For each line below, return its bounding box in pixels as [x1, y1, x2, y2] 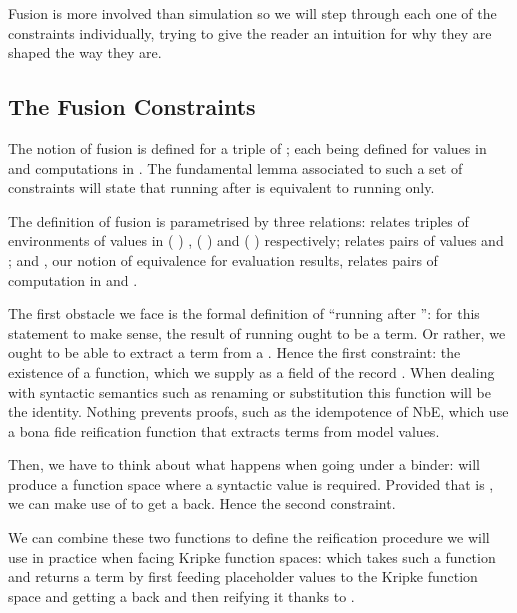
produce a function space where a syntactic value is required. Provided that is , [8, 473, 494, 494]
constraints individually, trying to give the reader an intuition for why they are [8, 22, 492, 43]
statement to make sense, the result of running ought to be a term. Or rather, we [8, 322, 506, 343]
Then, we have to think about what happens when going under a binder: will [8, 454, 480, 475]
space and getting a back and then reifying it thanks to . [8, 585, 355, 606]
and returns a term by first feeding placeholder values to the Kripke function [8, 566, 478, 587]
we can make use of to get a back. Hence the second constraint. [8, 493, 396, 514]
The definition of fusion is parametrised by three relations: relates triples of [8, 210, 469, 231]
